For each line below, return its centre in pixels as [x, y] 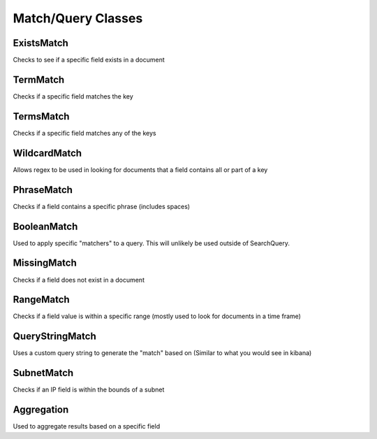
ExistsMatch [41, 43]
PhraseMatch [43, 190]
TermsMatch [41, 116]
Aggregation [41, 410]
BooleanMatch [45, 226]
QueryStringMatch [55, 337]
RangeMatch [41, 300]
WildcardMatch [47, 153]
